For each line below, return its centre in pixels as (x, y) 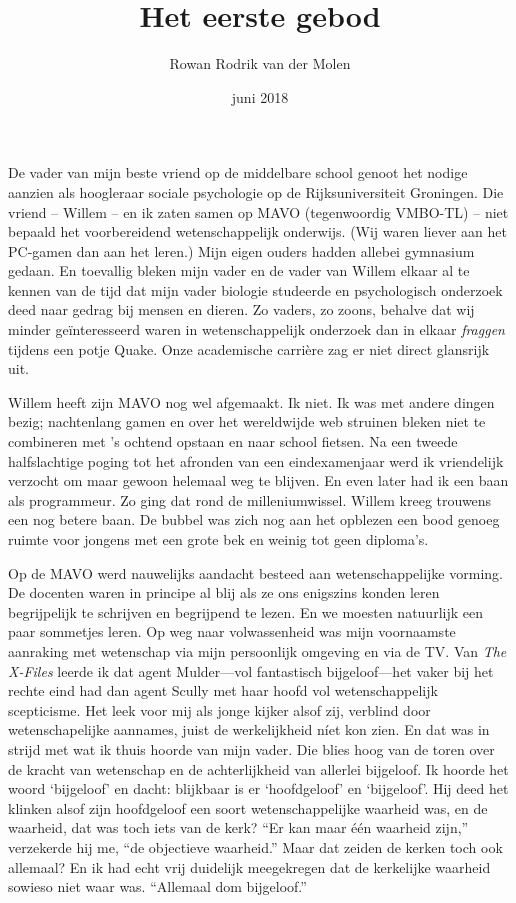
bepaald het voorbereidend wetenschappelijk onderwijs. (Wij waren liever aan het (257, 231)
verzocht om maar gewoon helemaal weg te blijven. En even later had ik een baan (258, 480)
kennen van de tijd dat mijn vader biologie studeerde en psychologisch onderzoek (255, 289)
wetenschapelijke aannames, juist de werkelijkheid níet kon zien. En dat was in (249, 729)
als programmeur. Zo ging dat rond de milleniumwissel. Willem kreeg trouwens (250, 499)
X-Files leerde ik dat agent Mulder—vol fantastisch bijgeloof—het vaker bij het (251, 670)
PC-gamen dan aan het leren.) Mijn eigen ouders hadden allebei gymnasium (241, 250)
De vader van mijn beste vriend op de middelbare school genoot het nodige (238, 172)
